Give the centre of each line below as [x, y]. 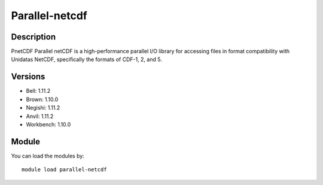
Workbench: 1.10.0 [48, 124]
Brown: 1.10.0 [42, 99]
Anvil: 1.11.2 [40, 116]
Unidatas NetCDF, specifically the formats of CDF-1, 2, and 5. [87, 59]
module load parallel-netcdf [64, 170]
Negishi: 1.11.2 [43, 108]
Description [33, 37]
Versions [28, 77]
